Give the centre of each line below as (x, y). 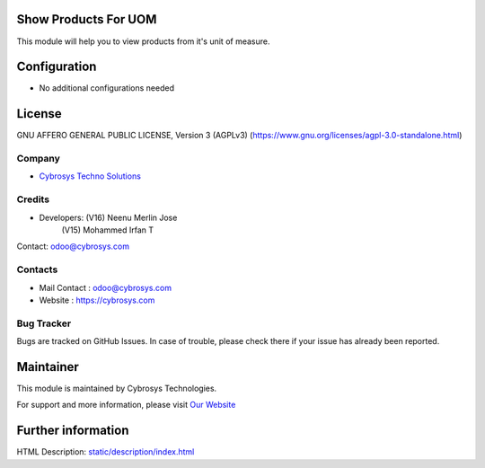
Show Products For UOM (87, 19)
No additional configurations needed (107, 88)
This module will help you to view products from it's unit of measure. (143, 41)
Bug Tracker (44, 323)
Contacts (37, 269)
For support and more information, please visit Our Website (126, 405)
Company (38, 159)
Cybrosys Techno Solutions (90, 176)
